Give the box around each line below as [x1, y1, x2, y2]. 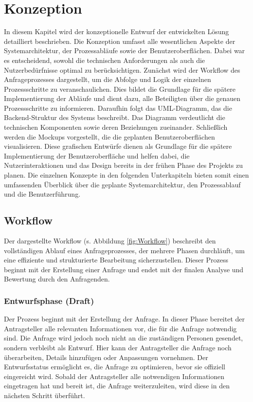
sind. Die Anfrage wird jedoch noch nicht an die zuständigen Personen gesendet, [4, 333, 243, 343]
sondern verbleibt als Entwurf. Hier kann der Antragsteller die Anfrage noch [4, 342, 232, 352]
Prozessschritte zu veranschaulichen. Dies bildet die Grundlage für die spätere [4, 83, 236, 94]
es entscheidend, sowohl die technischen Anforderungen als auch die [4, 55, 205, 65]
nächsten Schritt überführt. [4, 390, 85, 400]
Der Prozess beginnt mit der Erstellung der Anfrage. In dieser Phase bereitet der [4, 314, 245, 324]
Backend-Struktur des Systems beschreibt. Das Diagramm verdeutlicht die [4, 112, 225, 122]
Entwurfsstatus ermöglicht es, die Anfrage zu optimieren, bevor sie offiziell [4, 362, 225, 372]
